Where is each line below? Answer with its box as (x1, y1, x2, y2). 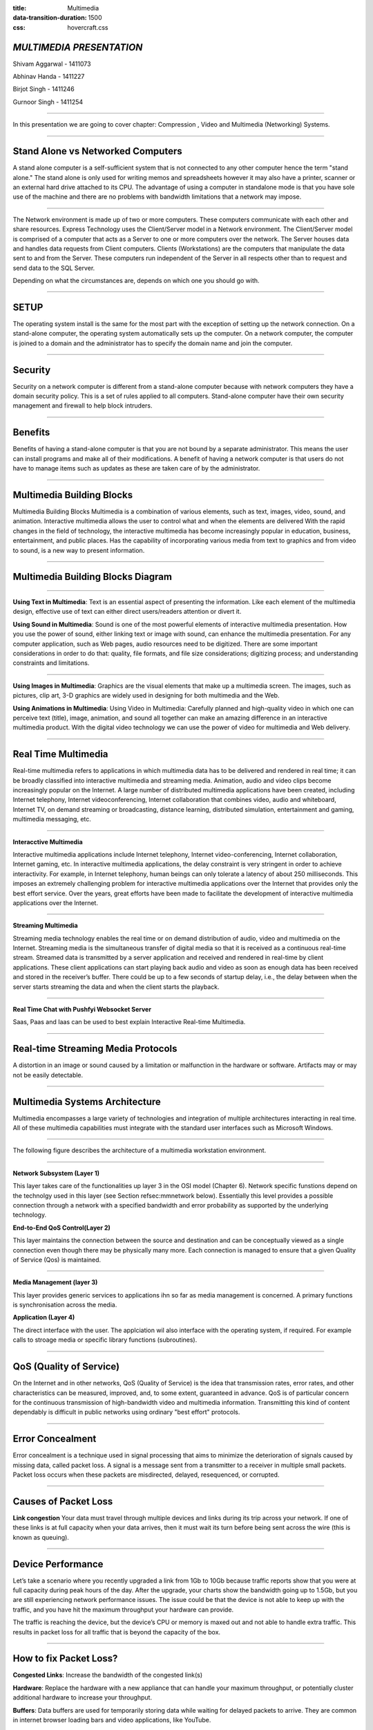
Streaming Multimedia (12, 921, 79, 930)
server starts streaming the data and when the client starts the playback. (12, 983, 220, 991)
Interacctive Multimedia (12, 837, 83, 846)
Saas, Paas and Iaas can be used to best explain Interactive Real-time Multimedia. (12, 1018, 246, 1026)
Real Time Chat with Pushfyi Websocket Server (12, 1005, 152, 1014)
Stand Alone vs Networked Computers (12, 145, 182, 157)
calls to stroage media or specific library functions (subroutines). (12, 1336, 198, 1344)
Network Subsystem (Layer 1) (12, 1169, 100, 1177)
